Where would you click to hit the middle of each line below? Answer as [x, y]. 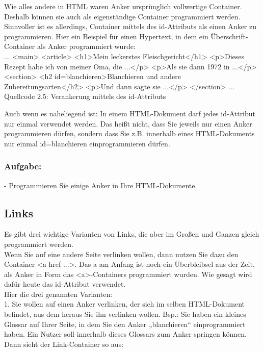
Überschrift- [229, 36]
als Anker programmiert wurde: [86, 46]
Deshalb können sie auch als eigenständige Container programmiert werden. [122, 16]
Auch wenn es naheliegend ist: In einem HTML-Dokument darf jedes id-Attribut [130, 113]
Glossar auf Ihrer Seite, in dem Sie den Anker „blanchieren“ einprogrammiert [125, 324]
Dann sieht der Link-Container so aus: [64, 344]
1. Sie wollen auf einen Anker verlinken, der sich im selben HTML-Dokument [124, 304]
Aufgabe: [23, 166]
